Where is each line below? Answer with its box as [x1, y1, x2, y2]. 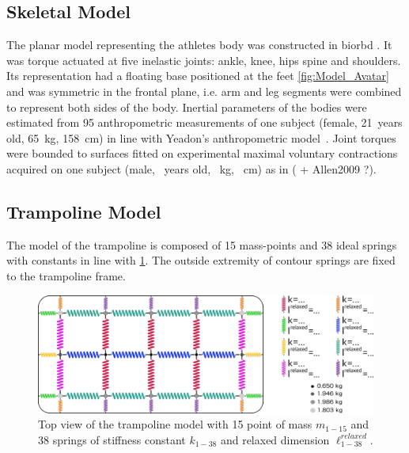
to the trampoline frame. [6, 267, 126, 284]
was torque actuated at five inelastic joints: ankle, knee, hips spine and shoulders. [6, 51, 401, 68]
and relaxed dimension [220, 431, 330, 447]
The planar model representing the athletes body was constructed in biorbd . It [6, 36, 392, 53]
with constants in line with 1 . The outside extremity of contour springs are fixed [6, 252, 396, 268]
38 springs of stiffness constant [38, 431, 186, 447]
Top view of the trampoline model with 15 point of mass [38, 416, 312, 432]
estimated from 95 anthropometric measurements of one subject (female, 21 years [6, 114, 403, 131]
